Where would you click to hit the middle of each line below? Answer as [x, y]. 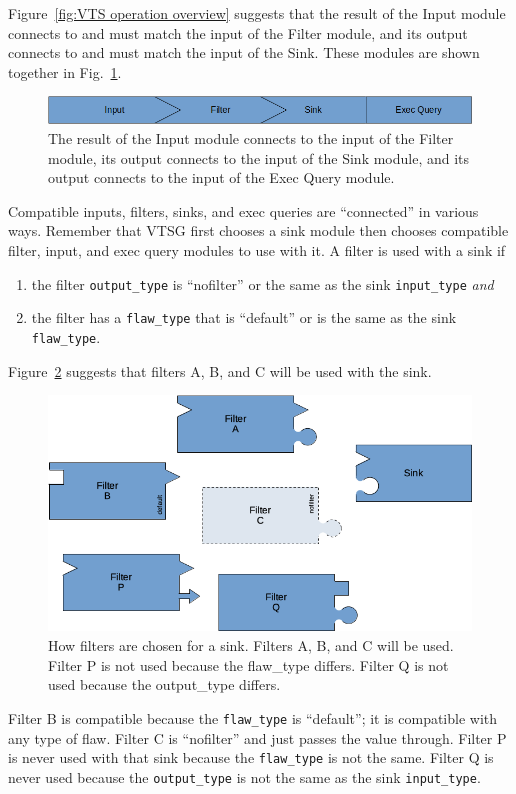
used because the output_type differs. [164, 684]
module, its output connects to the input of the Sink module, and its [259, 157]
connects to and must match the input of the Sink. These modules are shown [244, 52]
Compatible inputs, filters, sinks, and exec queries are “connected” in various [243, 210]
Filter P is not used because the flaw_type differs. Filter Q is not [248, 664]
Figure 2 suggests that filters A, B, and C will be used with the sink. [220, 370]
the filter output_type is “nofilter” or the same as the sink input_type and [262, 283]
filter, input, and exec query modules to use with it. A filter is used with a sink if [257, 250]
